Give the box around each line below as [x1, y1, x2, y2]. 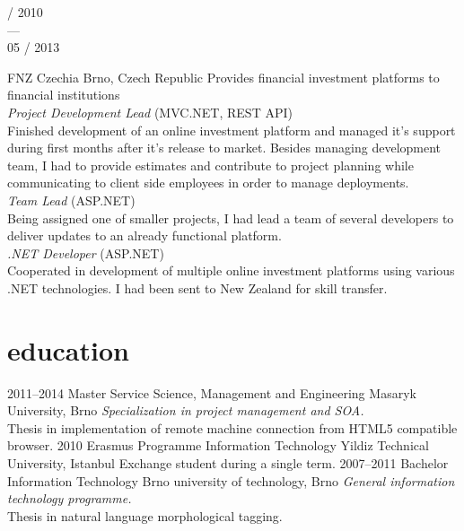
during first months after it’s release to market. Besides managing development [7, 138, 442, 157]
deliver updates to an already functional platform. [7, 226, 282, 245]
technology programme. [7, 489, 132, 508]
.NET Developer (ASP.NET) [7, 243, 164, 262]
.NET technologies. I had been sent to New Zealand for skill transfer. [7, 278, 388, 297]
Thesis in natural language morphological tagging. [7, 506, 283, 525]
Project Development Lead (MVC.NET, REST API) [7, 102, 293, 121]
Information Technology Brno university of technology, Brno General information [7, 471, 455, 490]
